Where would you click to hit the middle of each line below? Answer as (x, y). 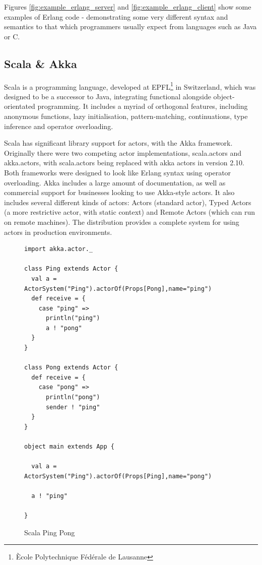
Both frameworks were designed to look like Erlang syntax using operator (118, 172)
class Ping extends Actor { (71, 269)
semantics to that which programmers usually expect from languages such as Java (130, 26)
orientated (20, 106)
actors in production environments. (58, 232)
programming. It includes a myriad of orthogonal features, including (143, 106)
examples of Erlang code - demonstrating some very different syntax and (116, 16)
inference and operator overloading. (59, 126)
